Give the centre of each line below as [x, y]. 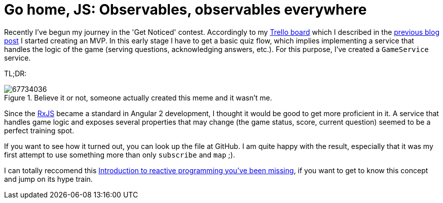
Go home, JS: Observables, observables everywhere [186, 10]
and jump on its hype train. [48, 179]
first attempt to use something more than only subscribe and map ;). [120, 155]
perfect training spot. [39, 130]
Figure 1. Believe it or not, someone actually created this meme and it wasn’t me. [138, 97]
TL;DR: [15, 73]
